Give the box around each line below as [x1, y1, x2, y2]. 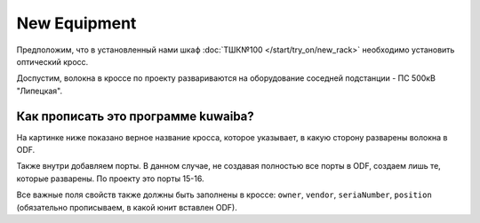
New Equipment [16, 13, 137, 33]
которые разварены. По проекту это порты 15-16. [16, 173, 204, 184]
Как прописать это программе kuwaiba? [16, 108, 255, 123]
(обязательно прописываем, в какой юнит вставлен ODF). [16, 202, 237, 212]
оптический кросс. [16, 56, 89, 67]
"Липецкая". [16, 85, 63, 96]
